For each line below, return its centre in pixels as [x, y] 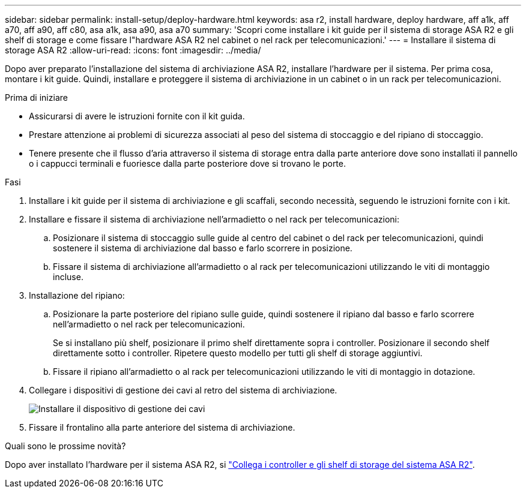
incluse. [68, 277]
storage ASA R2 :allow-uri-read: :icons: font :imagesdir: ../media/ [133, 50]
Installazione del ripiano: [77, 295]
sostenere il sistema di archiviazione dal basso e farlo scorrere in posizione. [203, 248]
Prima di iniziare [36, 97]
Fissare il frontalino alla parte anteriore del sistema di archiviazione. [162, 427]
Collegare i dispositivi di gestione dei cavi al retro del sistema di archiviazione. [183, 390]
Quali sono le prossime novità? [65, 446]
